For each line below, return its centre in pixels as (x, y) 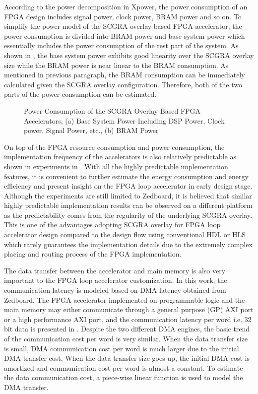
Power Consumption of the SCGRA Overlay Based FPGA (112, 110)
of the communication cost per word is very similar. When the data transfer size (126, 338)
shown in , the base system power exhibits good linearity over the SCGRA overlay (129, 55)
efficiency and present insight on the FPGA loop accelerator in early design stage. (128, 186)
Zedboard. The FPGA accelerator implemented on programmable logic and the (125, 299)
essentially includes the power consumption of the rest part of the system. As (121, 45)
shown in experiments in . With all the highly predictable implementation (116, 166)
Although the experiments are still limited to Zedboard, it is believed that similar (128, 195)
